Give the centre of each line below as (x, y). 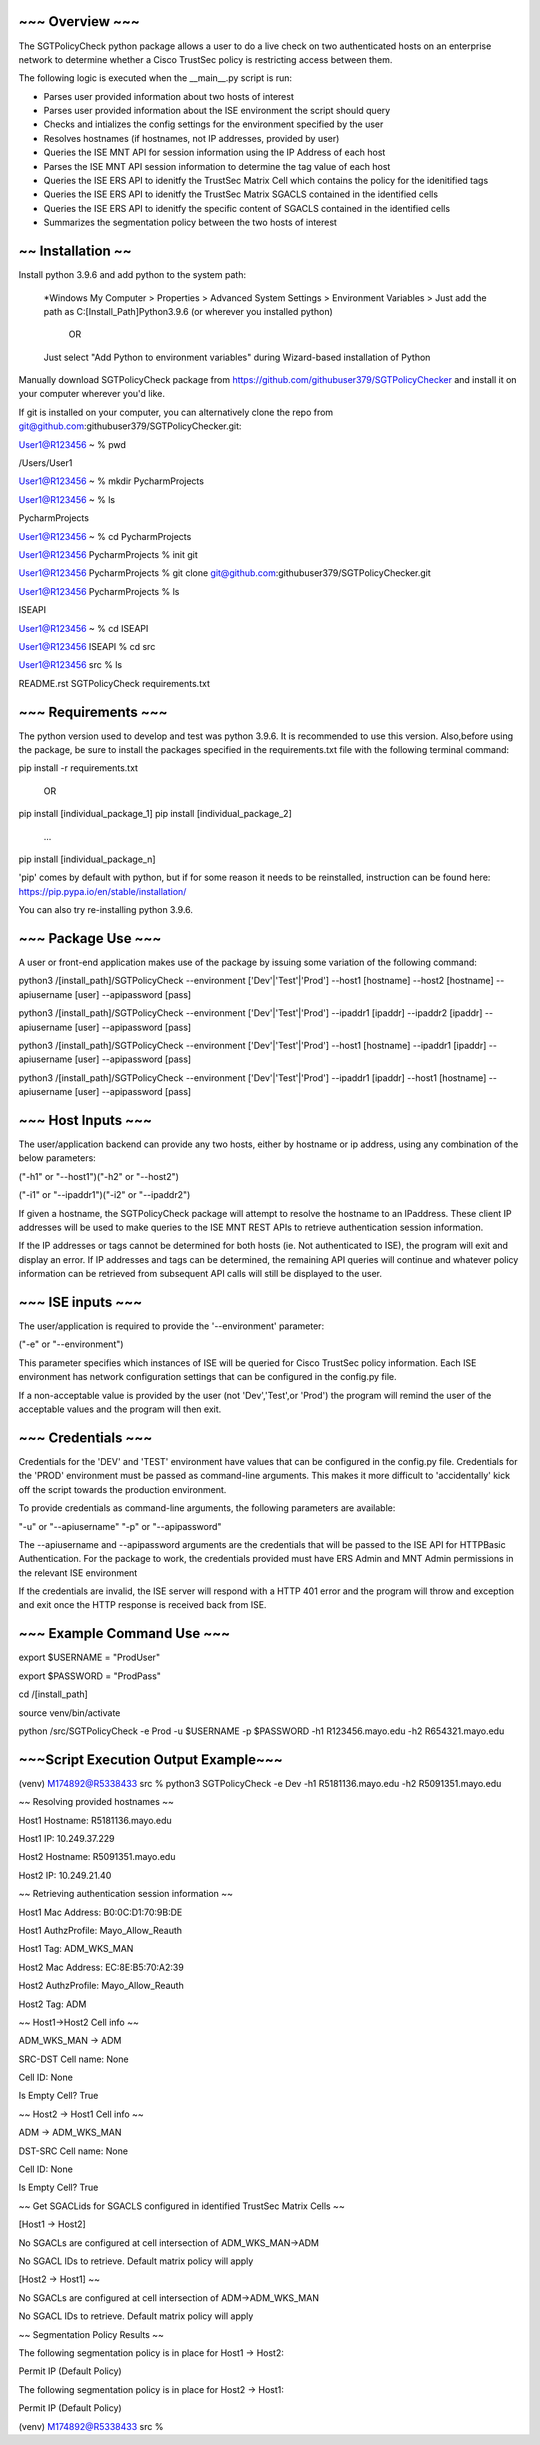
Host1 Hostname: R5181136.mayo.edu (95, 1820)
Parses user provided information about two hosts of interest (168, 96)
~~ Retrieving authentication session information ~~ (126, 1894)
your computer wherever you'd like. (91, 394)
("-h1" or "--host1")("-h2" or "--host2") (99, 1176)
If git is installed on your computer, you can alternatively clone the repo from (176, 412)
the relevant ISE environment (78, 1572)
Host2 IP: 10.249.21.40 (65, 1875)
